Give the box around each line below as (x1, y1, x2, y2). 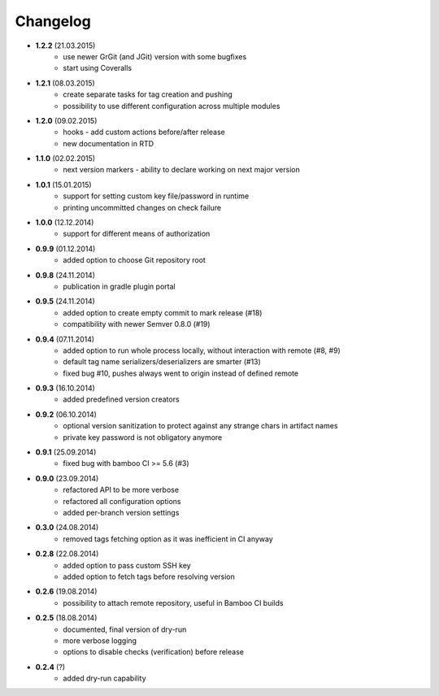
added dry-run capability (63, 673, 146, 683)
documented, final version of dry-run (63, 624, 187, 634)
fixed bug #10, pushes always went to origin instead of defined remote (63, 368, 299, 378)
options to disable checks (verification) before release (63, 647, 244, 657)
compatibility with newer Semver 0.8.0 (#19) (63, 320, 211, 329)
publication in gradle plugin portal (63, 281, 176, 291)
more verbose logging (63, 635, 137, 646)
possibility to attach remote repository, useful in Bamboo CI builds (63, 598, 284, 607)
